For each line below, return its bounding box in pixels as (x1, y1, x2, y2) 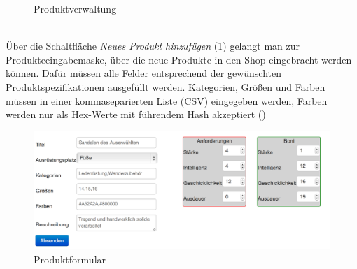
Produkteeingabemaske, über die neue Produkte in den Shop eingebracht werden (6, 52, 352, 66)
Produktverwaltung (34, 1, 117, 15)
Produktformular (34, 252, 106, 266)
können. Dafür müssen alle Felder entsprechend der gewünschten (6, 66, 282, 80)
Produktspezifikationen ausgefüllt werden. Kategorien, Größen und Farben (6, 79, 325, 94)
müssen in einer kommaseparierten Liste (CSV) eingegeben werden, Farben (6, 93, 328, 108)
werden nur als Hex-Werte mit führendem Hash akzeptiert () (6, 107, 266, 122)
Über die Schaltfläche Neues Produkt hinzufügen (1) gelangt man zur (6, 38, 300, 53)
